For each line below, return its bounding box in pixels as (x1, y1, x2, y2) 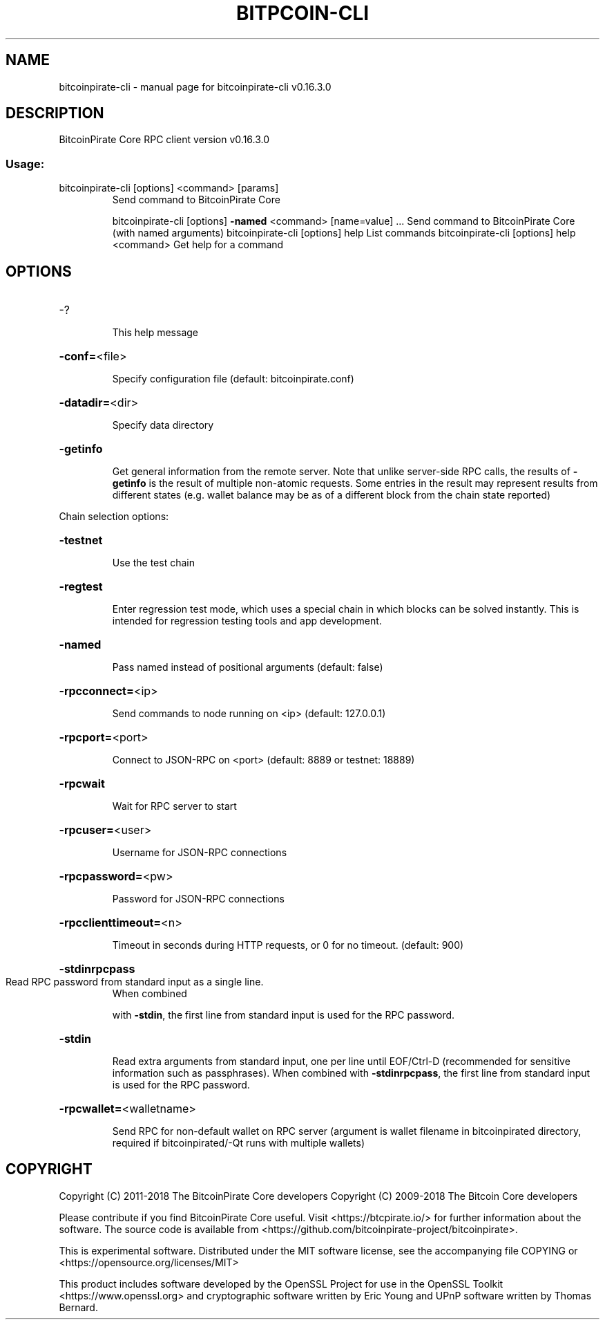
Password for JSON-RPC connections (112, 893, 285, 905)
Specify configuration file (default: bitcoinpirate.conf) (112, 373, 354, 385)
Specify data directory (112, 419, 214, 432)
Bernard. (59, 1301, 98, 1313)
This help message (112, 326, 198, 339)
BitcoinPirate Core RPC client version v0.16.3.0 (59, 133, 270, 146)
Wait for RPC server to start (112, 800, 237, 813)
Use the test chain (112, 557, 195, 569)
